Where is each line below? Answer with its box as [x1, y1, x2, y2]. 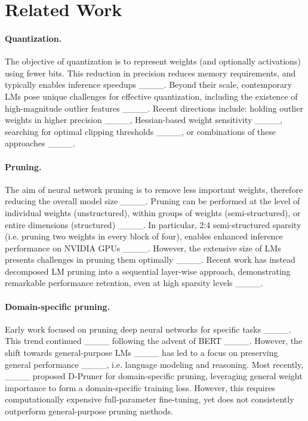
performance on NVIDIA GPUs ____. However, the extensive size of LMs [5, 241, 281, 254]
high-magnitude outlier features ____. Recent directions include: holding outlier [5, 102, 303, 114]
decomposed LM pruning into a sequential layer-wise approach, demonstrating [5, 265, 291, 277]
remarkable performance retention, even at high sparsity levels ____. [5, 276, 263, 289]
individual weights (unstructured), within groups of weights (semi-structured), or [5, 206, 301, 219]
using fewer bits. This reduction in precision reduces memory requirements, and [5, 66, 296, 79]
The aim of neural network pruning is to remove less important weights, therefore [5, 183, 303, 195]
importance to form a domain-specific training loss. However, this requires [5, 381, 275, 394]
